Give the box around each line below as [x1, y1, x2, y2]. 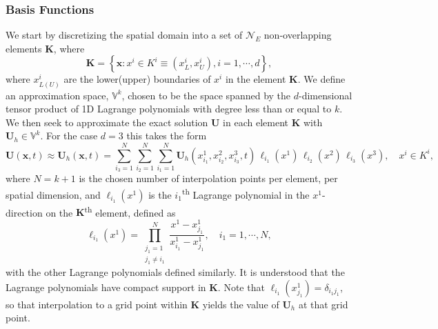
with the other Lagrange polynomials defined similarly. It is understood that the [6, 265, 345, 279]
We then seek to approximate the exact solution [6, 114, 208, 129]
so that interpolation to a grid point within [6, 297, 188, 311]
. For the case [40, 128, 98, 143]
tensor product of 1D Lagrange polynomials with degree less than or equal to [6, 101, 332, 116]
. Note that [217, 279, 265, 294]
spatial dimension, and [6, 187, 101, 201]
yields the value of [202, 297, 279, 311]
